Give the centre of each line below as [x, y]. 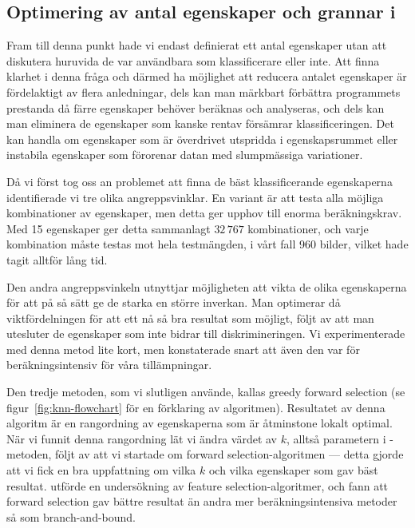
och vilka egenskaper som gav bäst [293, 470]
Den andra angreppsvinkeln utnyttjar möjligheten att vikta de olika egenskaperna [207, 286]
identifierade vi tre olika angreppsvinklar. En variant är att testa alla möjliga [195, 197]
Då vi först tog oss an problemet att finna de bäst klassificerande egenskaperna [200, 181]
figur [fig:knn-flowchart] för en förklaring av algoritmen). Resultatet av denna [196, 407]
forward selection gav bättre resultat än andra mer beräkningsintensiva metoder [202, 501]
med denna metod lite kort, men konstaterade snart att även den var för [183, 349]
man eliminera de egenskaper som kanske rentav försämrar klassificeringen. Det [200, 123]
